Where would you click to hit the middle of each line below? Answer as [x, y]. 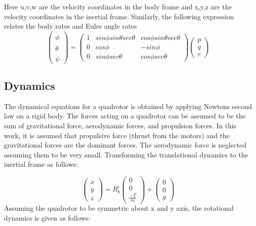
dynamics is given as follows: [47, 218]
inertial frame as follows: [41, 164]
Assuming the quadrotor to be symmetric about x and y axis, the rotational [119, 208]
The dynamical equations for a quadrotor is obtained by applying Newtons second [128, 106]
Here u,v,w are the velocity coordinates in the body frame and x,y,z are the [118, 6]
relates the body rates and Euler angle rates [71, 26]
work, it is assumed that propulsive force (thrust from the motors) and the [117, 135]
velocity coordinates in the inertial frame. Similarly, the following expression [119, 16]
